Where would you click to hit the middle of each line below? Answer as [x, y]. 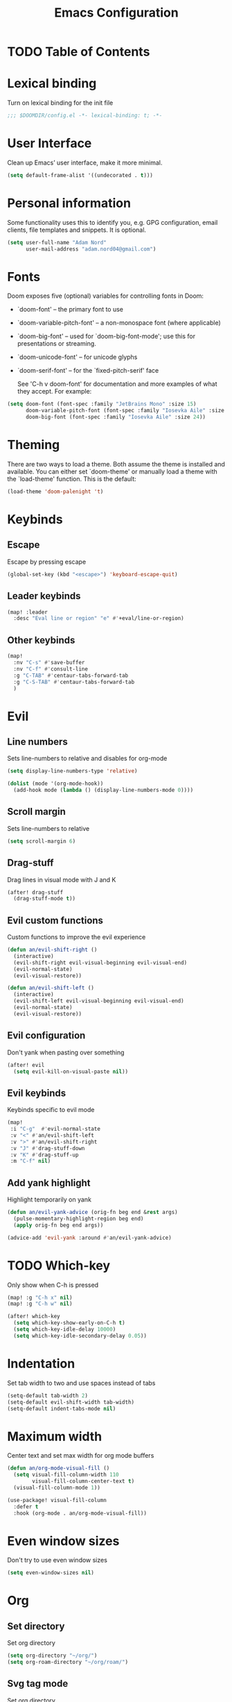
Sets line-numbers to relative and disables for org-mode [87, 759]
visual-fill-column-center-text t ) [83, 1481]
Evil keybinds [37, 1093]
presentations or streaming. [57, 344]
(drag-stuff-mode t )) [45, 899]
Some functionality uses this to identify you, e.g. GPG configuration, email [113, 222]
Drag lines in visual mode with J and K [62, 879]
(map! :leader [28, 612]
